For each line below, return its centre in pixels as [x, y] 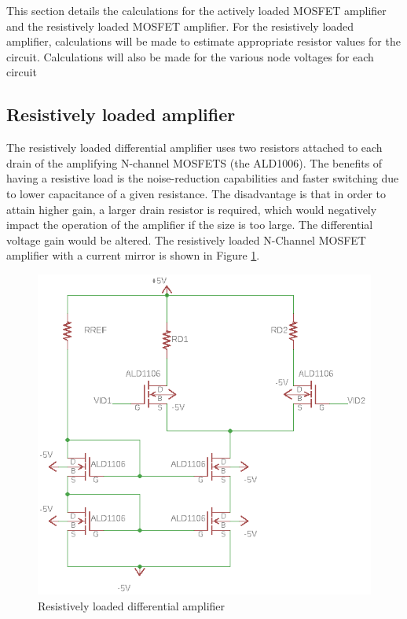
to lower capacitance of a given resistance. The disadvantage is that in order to [196, 193]
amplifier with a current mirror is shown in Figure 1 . [133, 255]
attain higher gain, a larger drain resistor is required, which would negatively [192, 209]
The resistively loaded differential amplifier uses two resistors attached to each [194, 147]
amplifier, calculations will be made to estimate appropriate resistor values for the [203, 41]
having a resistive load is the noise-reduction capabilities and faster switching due [203, 178]
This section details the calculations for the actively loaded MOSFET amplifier [196, 10]
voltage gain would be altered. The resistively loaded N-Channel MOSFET [186, 239]
